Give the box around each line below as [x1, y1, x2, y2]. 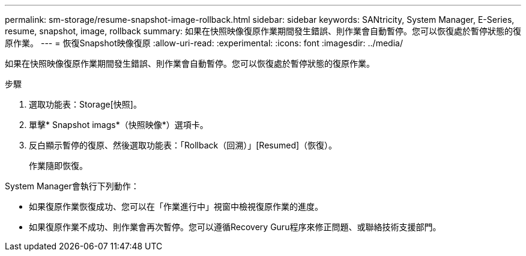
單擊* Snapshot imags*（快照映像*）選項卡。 [29, 120, 208, 130]
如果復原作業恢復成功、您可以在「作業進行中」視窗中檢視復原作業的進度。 [29, 201, 323, 212]
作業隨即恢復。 [29, 160, 88, 171]
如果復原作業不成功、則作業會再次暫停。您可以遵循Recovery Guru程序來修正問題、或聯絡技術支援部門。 [29, 222, 441, 232]
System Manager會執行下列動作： [5, 181, 139, 191]
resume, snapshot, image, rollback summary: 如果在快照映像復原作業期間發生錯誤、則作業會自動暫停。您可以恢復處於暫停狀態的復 [5, 26, 521, 36]
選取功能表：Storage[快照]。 [29, 99, 142, 109]
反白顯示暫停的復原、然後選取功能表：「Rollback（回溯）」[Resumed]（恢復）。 [29, 140, 337, 150]
